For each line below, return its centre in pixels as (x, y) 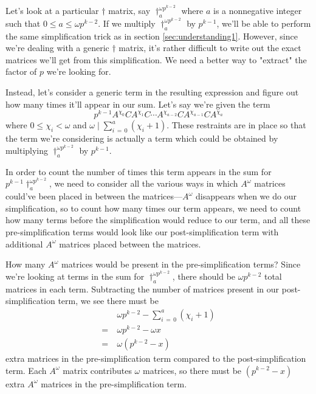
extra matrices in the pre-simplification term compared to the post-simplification (156, 358)
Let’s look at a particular (52, 11)
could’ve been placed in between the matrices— (94, 196)
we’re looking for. (79, 71)
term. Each (26, 370)
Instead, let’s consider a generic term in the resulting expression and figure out (152, 92)
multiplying (27, 150)
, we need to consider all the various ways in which (143, 183)
